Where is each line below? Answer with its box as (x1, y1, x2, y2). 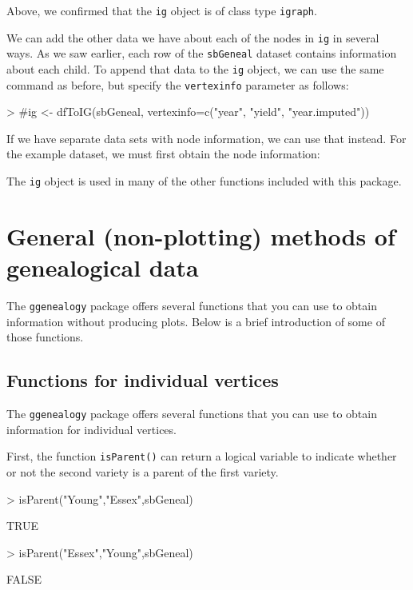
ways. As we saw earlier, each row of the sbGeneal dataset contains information (6, 45, 397, 62)
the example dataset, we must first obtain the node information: (6, 146, 320, 162)
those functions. (6, 329, 84, 345)
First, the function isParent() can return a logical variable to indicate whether (6, 448, 397, 464)
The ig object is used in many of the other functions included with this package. (6, 173, 402, 189)
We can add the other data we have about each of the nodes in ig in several (6, 29, 379, 46)
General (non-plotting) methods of (6, 219, 395, 252)
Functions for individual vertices (6, 368, 279, 393)
